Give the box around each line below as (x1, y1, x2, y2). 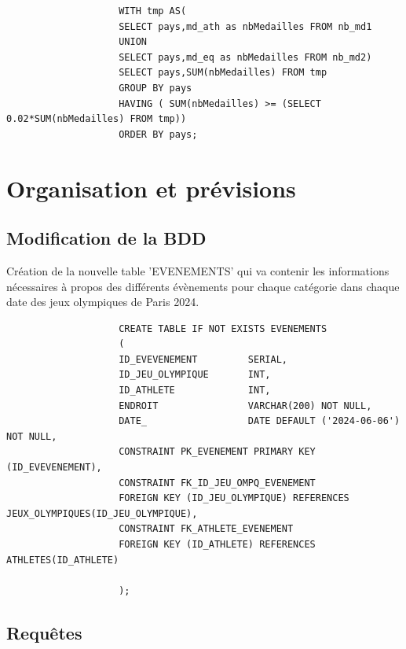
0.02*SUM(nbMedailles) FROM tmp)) (6, 113, 187, 125)
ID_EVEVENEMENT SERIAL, (119, 353, 287, 365)
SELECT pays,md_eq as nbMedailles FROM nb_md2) (119, 51, 372, 63)
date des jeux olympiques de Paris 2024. (6, 293, 199, 310)
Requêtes (6, 620, 82, 644)
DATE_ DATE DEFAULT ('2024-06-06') (119, 415, 401, 427)
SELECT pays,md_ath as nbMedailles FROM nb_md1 (119, 20, 372, 32)
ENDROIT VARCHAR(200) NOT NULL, (119, 400, 372, 411)
